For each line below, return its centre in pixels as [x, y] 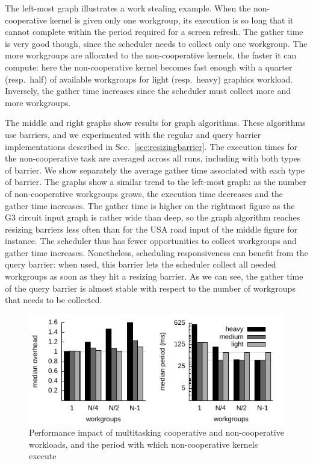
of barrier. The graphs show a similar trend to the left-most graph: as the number [156, 182]
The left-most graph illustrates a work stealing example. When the [128, 8]
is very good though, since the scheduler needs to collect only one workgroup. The [156, 43]
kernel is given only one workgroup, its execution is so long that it [172, 20]
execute [43, 456]
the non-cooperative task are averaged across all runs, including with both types [153, 158]
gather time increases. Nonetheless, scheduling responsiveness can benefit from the [156, 252]
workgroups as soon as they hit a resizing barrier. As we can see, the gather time [154, 276]
